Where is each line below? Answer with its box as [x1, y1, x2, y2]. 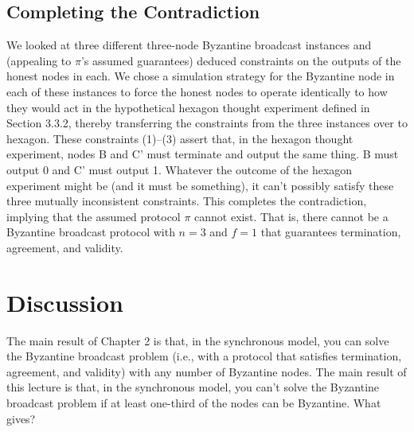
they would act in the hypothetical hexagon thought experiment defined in [6, 99, 370, 115]
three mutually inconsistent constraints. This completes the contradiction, [6, 193, 367, 209]
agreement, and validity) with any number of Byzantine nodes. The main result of [6, 363, 407, 379]
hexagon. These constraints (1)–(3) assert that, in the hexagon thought [6, 130, 353, 146]
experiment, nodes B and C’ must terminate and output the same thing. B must [6, 146, 399, 162]
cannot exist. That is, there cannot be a [194, 208, 389, 224]
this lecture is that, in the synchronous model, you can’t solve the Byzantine [6, 379, 380, 395]
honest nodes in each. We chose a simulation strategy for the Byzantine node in [6, 68, 395, 84]
